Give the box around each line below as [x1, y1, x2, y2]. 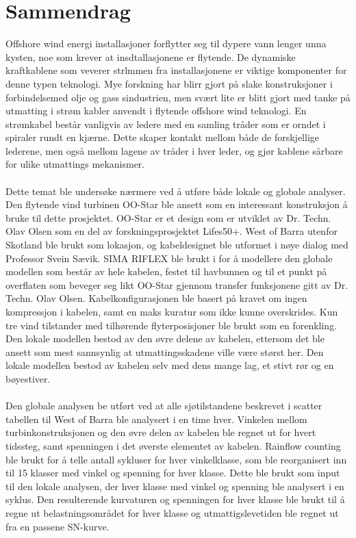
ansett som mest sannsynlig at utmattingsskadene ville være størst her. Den [5, 344, 324, 359]
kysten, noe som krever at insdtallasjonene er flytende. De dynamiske [5, 49, 296, 64]
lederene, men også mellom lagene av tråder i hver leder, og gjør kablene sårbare [5, 143, 343, 157]
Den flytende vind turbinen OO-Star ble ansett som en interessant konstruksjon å [5, 197, 348, 212]
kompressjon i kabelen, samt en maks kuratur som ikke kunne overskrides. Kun [5, 305, 338, 318]
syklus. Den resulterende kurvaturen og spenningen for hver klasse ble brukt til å [5, 492, 345, 507]
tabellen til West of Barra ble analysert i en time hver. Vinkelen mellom [5, 411, 307, 426]
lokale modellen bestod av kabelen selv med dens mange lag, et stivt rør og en [5, 358, 334, 372]
